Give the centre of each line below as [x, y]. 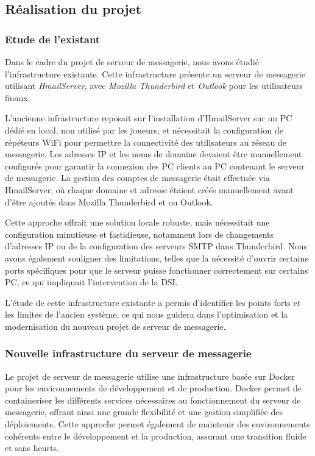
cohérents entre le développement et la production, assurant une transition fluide [156, 436]
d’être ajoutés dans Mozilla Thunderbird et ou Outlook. [109, 201]
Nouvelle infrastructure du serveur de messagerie [128, 353]
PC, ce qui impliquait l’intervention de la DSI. [91, 282]
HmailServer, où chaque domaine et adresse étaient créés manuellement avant [149, 189]
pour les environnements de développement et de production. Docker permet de [154, 388]
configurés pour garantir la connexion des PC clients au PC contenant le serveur [155, 166]
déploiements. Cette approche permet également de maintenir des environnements [157, 424]
